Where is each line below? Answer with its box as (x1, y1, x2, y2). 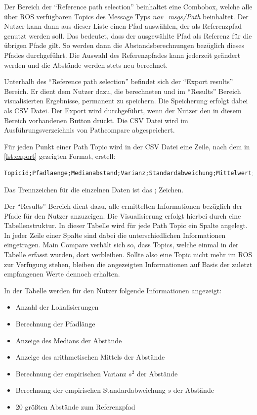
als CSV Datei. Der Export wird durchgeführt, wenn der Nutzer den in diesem (4, 105, 242, 115)
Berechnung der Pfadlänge (15, 319, 95, 329)
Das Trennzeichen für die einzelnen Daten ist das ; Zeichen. (4, 184, 184, 194)
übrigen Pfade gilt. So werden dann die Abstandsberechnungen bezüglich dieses (4, 40, 244, 50)
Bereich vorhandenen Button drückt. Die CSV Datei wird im (4, 115, 188, 125)
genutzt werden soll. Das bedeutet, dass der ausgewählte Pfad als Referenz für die (4, 30, 252, 41)
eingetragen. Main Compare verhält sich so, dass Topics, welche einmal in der (4, 239, 239, 250)
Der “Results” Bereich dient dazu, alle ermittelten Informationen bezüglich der (4, 201, 243, 211)
